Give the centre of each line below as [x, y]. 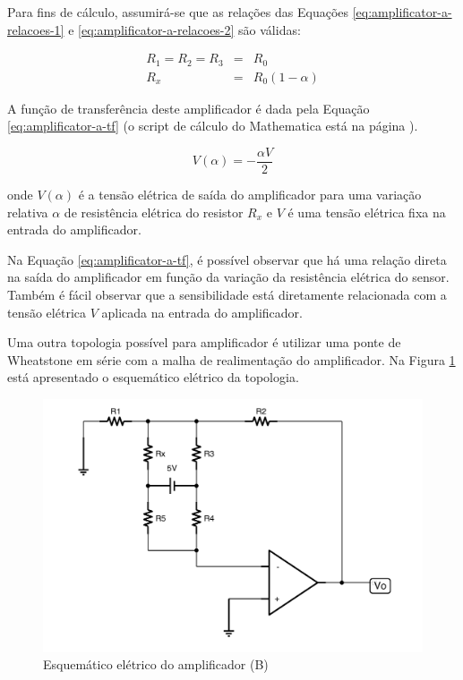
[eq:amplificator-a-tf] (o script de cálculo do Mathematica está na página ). [213, 126]
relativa [28, 212]
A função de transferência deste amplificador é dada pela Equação [189, 108]
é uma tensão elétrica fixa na [367, 212]
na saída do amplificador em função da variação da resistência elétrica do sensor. [228, 277]
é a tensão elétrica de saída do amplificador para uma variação [250, 194]
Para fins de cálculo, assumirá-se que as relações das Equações [178, 12]
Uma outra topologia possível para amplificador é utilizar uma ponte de [204, 342]
